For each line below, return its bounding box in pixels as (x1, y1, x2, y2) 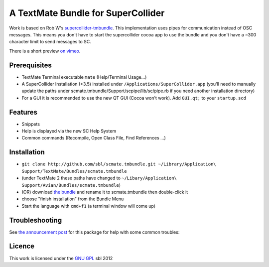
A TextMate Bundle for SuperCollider (9, 7, 165, 18)
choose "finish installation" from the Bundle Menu (21, 196, 124, 202)
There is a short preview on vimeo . (9, 48, 81, 54)
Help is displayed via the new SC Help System (21, 128, 117, 134)
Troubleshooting (9, 216, 62, 224)
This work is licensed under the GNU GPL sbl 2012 (9, 255, 113, 261)
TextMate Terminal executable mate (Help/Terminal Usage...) (21, 74, 147, 80)
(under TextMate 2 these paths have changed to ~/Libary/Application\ (21, 175, 177, 181)
